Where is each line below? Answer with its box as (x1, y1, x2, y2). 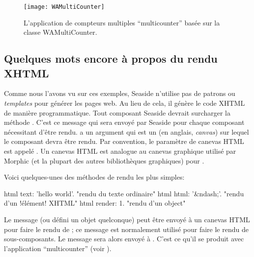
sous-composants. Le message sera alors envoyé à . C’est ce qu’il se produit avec (4, 234, 244, 244)
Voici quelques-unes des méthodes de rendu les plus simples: (4, 172, 185, 182)
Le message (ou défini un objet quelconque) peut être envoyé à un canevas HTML (4, 214, 250, 224)
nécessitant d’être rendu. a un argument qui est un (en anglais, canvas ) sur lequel (4, 126, 249, 137)
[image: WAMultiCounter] (24, 3, 105, 10)
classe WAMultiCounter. (24, 27, 97, 37)
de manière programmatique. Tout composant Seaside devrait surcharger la (4, 107, 230, 117)
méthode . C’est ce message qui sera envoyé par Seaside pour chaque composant (4, 117, 245, 127)
